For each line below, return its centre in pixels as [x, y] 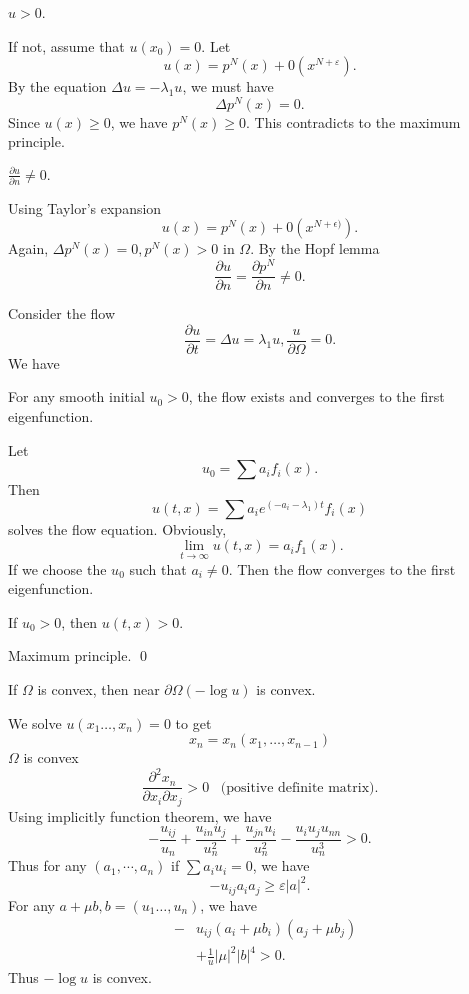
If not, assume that [66, 45]
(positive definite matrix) [297, 787]
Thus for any [47, 865]
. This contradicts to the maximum [353, 121]
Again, [28, 248]
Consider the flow [62, 313]
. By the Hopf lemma [315, 248]
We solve [35, 722]
